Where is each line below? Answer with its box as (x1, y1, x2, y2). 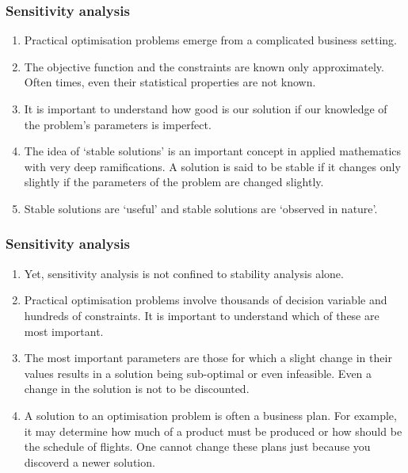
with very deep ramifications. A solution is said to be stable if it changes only (24, 158, 401, 174)
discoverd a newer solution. (24, 453, 155, 470)
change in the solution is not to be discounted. (24, 380, 250, 397)
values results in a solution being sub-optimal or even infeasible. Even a (24, 364, 372, 381)
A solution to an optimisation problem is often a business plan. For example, (24, 406, 397, 423)
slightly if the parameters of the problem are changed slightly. (24, 174, 324, 190)
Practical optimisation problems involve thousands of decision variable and (24, 292, 387, 308)
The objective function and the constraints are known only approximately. (24, 58, 384, 74)
